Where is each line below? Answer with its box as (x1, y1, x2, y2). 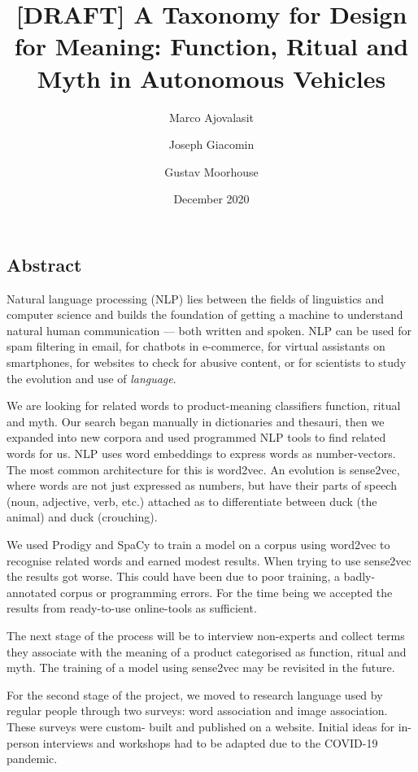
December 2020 (173, 190, 250, 207)
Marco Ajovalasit (169, 108, 254, 125)
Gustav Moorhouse (164, 163, 259, 180)
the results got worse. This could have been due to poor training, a (7, 568, 340, 585)
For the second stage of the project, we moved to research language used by (7, 686, 383, 703)
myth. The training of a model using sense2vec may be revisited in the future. (7, 659, 395, 676)
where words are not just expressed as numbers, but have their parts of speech (7, 477, 397, 494)
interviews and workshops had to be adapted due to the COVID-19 (42, 734, 378, 751)
